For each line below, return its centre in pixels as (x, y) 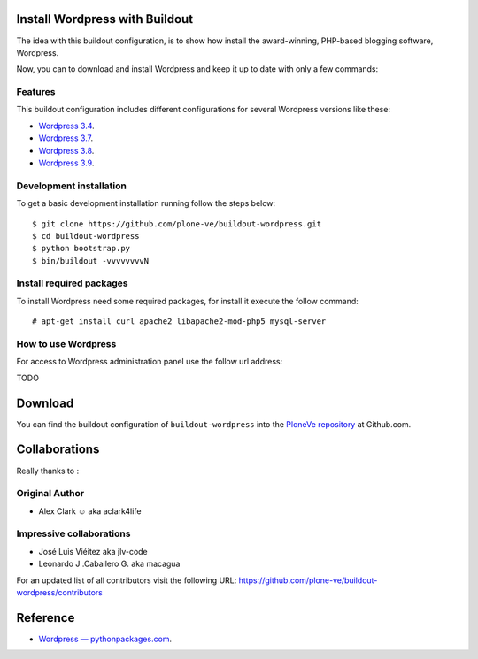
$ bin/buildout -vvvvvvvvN (91, 261)
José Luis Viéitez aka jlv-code (93, 551)
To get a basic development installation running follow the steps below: (146, 203)
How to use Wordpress (66, 344)
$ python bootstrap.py (81, 249)
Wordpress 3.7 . (66, 138)
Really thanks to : (48, 471)
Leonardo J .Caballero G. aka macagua (109, 564)
